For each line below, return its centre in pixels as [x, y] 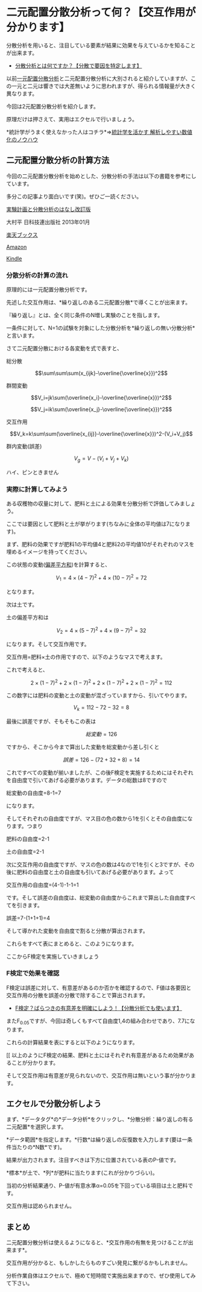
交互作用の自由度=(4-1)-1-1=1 [43, 884]
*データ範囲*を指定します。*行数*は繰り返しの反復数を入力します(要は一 [97, 1139]
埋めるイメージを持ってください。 [48, 552]
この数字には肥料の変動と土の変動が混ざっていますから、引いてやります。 [98, 695]
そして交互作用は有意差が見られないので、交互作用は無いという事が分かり [99, 1075]
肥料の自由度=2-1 [28, 839]
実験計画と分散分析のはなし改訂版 [49, 209]
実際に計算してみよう [37, 489]
